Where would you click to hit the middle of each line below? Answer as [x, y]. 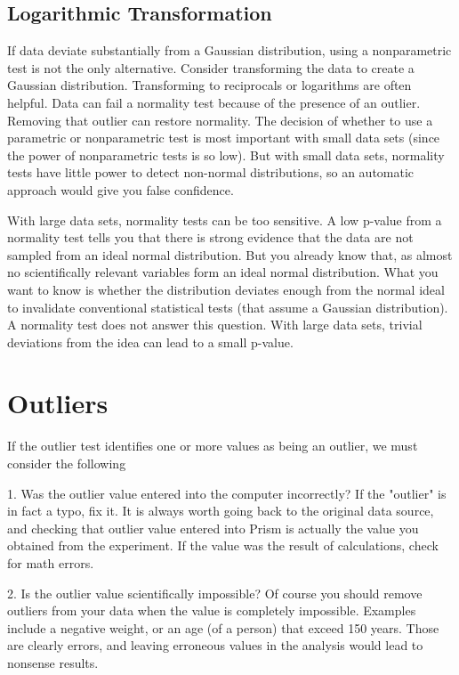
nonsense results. [53, 662]
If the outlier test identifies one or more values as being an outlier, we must [213, 446]
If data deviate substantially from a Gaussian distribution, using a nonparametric [229, 50]
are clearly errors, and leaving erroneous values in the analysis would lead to [215, 645]
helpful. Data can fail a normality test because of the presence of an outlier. [214, 102]
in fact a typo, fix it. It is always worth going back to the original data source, [221, 511]
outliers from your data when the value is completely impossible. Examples [212, 610]
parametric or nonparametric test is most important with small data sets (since [224, 138]
